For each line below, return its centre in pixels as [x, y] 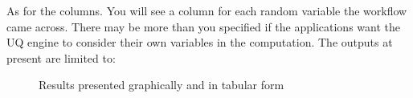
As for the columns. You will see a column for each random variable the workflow [207, 10]
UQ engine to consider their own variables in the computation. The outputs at [200, 42]
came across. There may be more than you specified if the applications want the [203, 26]
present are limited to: [61, 57]
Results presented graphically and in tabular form [162, 85]
